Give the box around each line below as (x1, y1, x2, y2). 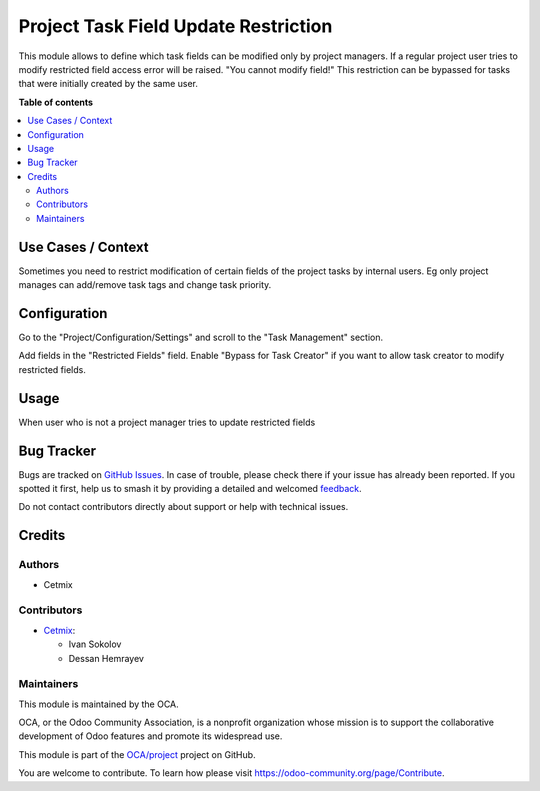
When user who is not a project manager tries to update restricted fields (18, 416, 316, 428)
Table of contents (18, 96, 94, 108)
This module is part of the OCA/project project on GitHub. (18, 748, 256, 760)
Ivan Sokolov (68, 638, 122, 650)
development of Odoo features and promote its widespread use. (18, 730, 283, 742)
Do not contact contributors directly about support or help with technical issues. (18, 501, 349, 513)
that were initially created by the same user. (18, 78, 199, 90)
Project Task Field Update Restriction (18, 15, 333, 37)
